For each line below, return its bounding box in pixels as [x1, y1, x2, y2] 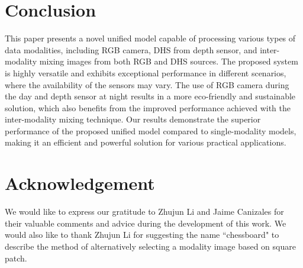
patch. [5, 251, 27, 264]
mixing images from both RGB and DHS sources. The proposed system [39, 55, 298, 67]
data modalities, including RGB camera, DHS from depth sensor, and [5, 43, 257, 56]
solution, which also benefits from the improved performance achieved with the [5, 101, 291, 114]
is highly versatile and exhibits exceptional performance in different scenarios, [5, 66, 286, 79]
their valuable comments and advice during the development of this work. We [5, 217, 286, 229]
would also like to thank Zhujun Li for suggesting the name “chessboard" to [5, 228, 279, 241]
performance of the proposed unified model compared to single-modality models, [5, 124, 296, 137]
